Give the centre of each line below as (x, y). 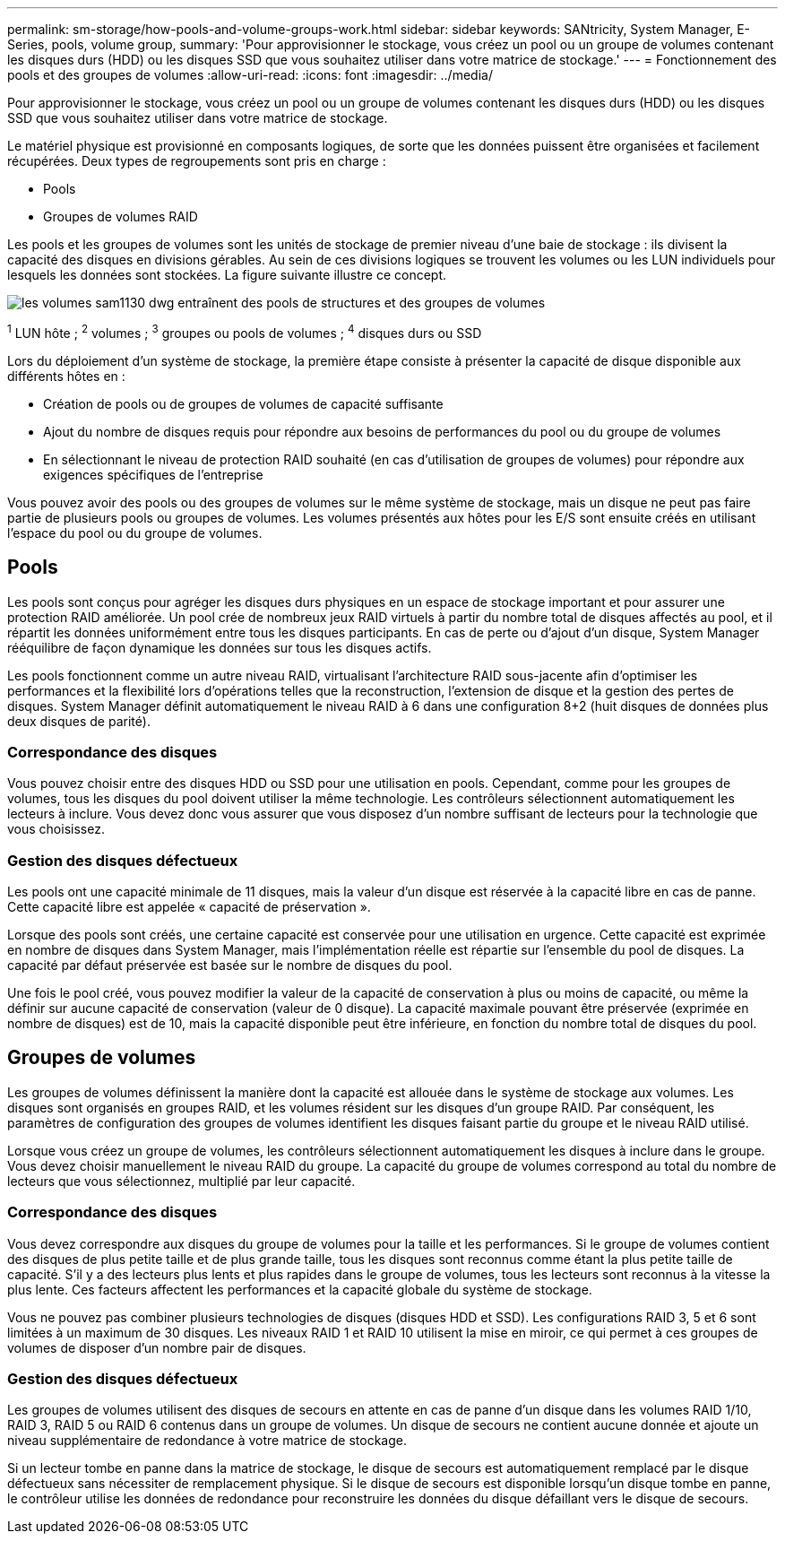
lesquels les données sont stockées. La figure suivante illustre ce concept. (227, 275)
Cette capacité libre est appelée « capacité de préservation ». (189, 907)
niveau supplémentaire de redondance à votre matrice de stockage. (207, 1441)
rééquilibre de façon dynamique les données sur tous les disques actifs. (220, 647)
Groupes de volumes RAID (121, 216)
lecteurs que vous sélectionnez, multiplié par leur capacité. (181, 1181)
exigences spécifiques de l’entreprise (153, 474)
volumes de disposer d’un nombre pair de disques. (157, 1347)
